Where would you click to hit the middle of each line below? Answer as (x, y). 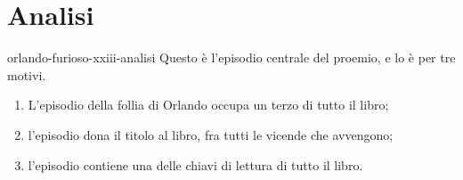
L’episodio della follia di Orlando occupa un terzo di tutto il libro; (208, 105)
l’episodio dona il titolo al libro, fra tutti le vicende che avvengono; (211, 134)
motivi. (27, 74)
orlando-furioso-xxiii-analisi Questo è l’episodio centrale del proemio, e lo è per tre (231, 57)
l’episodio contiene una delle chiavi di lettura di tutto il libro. (195, 164)
